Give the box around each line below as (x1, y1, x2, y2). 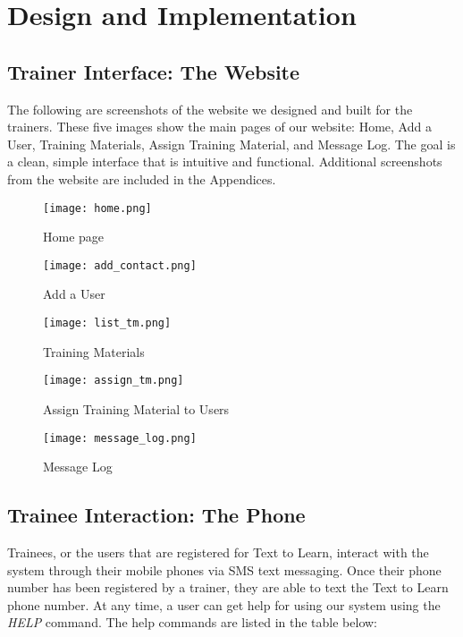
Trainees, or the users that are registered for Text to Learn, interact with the (7, 543, 429, 561)
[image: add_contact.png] (43, 259, 197, 272)
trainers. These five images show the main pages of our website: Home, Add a (7, 117, 432, 136)
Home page (43, 227, 105, 246)
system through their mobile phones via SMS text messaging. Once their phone (7, 560, 442, 579)
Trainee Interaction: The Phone (7, 501, 306, 529)
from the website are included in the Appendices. (7, 169, 276, 188)
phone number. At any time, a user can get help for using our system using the (7, 595, 441, 614)
